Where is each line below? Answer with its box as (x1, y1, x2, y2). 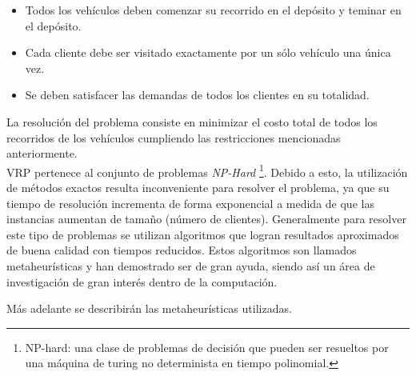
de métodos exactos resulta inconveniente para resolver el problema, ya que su (6, 179, 390, 195)
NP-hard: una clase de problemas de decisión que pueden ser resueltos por (25, 338, 389, 355)
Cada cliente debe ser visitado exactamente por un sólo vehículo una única (25, 44, 391, 61)
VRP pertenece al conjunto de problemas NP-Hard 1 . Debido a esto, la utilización (6, 161, 408, 180)
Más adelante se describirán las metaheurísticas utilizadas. (6, 300, 292, 317)
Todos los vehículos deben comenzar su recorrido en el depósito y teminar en (25, 2, 402, 18)
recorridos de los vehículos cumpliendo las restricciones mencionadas (6, 129, 341, 146)
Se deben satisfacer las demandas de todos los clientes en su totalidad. (25, 86, 370, 103)
